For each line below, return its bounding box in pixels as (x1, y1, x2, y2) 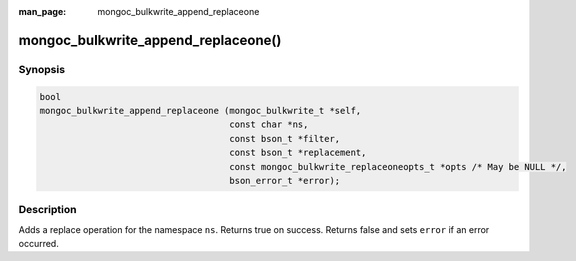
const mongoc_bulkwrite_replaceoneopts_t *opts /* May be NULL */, (229, 161, 567, 172)
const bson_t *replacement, (229, 147, 367, 159)
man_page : (18, 6, 67, 17)
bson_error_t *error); (229, 175, 341, 186)
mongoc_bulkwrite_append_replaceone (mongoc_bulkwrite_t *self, (39, 105, 362, 116)
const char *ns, (229, 119, 309, 130)
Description (18, 203, 77, 217)
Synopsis (18, 62, 65, 76)
